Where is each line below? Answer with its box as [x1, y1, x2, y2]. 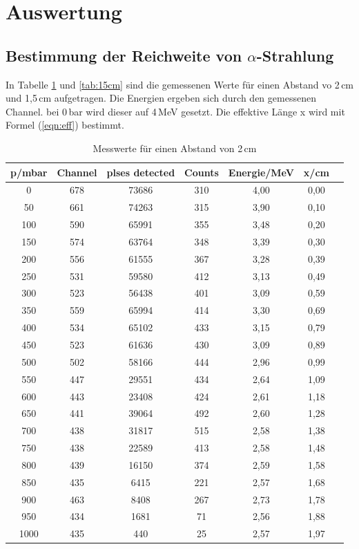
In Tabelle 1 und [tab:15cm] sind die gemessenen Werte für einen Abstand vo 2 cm [6, 77, 354, 91]
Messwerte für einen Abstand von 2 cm [93, 140, 257, 155]
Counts [184, 165, 219, 179]
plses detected [106, 165, 175, 179]
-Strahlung [256, 44, 334, 66]
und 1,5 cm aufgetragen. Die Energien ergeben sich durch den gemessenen [6, 91, 316, 105]
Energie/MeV [228, 165, 294, 179]
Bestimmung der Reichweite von [6, 44, 242, 66]
